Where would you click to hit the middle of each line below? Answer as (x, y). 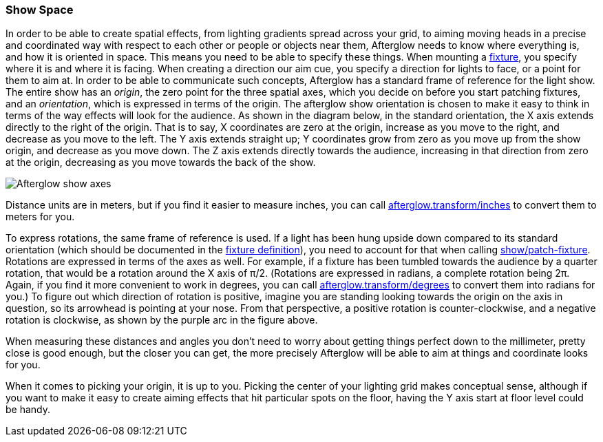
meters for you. (40, 217)
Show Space (40, 10)
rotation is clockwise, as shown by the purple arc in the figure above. (162, 320)
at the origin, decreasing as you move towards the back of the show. (161, 162)
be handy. (28, 410)
